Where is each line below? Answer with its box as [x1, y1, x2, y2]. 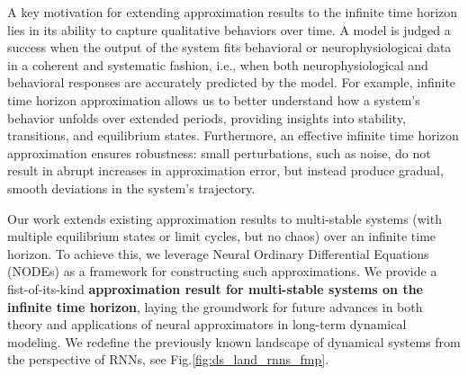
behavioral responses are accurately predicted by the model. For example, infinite [7, 73, 456, 92]
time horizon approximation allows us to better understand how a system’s [7, 90, 420, 109]
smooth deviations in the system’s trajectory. [7, 178, 256, 197]
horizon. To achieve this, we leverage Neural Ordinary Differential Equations [7, 244, 429, 263]
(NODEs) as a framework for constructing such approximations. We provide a [7, 262, 437, 281]
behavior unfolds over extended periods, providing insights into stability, [7, 108, 406, 127]
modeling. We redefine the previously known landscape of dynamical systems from [7, 332, 461, 351]
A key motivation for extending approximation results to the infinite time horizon [7, 3, 458, 21]
